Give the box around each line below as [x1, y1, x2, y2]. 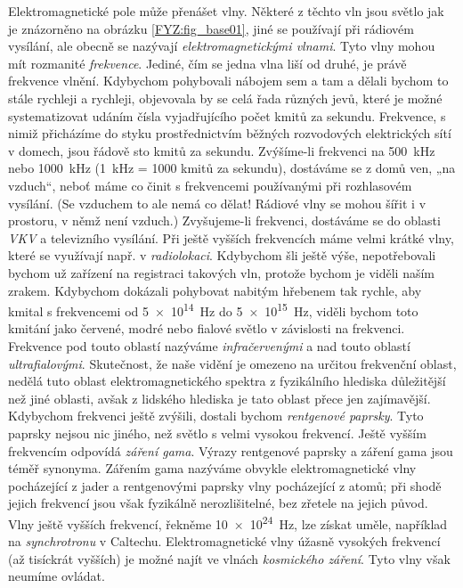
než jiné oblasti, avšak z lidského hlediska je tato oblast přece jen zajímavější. [8, 388, 431, 407]
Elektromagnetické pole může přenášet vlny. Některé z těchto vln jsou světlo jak [8, 2, 444, 20]
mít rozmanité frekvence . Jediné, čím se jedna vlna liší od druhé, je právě [8, 53, 407, 72]
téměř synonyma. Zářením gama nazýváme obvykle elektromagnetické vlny [8, 459, 417, 478]
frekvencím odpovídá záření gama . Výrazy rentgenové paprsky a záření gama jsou [8, 441, 453, 460]
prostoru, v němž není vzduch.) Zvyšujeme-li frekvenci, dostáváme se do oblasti [8, 211, 441, 230]
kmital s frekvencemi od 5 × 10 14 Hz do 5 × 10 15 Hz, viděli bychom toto [8, 299, 418, 320]
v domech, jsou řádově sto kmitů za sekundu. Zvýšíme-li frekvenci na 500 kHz [8, 141, 435, 159]
